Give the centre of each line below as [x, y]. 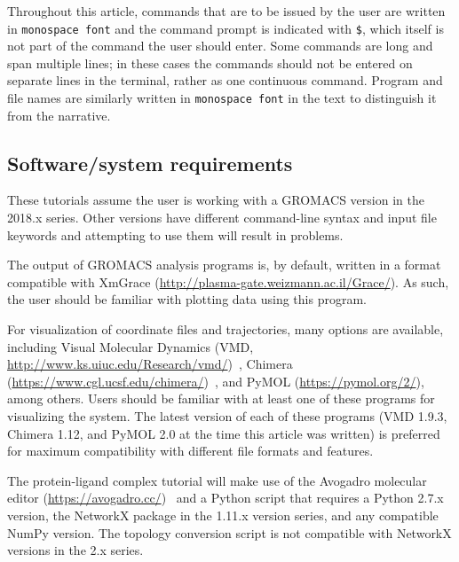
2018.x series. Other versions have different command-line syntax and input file [222, 218]
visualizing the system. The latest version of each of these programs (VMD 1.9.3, [227, 416]
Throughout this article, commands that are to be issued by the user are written [226, 11]
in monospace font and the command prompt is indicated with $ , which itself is [226, 28]
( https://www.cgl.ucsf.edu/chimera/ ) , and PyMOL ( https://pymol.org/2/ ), [216, 381]
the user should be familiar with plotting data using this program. [187, 299]
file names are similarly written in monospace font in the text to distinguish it [222, 98]
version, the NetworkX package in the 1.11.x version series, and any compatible [223, 515]
